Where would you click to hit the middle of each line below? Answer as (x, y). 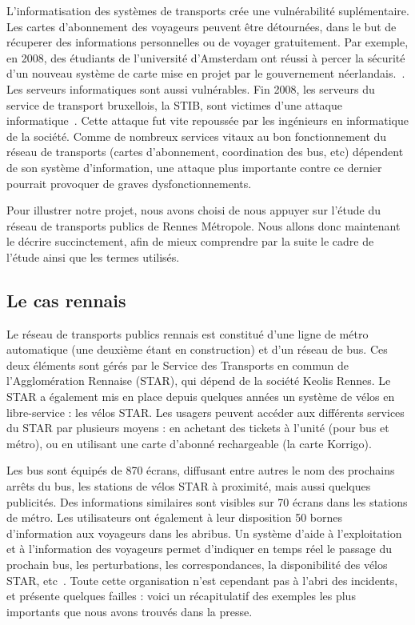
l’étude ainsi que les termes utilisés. (93, 256)
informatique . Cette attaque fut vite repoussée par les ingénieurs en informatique (207, 120)
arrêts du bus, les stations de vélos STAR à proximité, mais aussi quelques (189, 486)
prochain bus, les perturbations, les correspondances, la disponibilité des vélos (197, 565)
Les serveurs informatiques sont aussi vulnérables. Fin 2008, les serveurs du (191, 88)
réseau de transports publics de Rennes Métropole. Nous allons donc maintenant (204, 225)
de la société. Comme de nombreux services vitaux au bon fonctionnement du (197, 136)
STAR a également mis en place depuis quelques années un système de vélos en (201, 397)
